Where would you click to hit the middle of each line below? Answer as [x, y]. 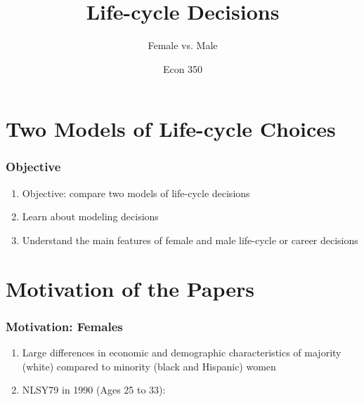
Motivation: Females [64, 326]
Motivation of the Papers [130, 288]
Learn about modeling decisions [90, 216]
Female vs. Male [183, 45]
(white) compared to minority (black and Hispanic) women [149, 366]
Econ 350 [183, 68]
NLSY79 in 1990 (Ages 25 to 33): [94, 390]
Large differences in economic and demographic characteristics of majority [182, 353]
